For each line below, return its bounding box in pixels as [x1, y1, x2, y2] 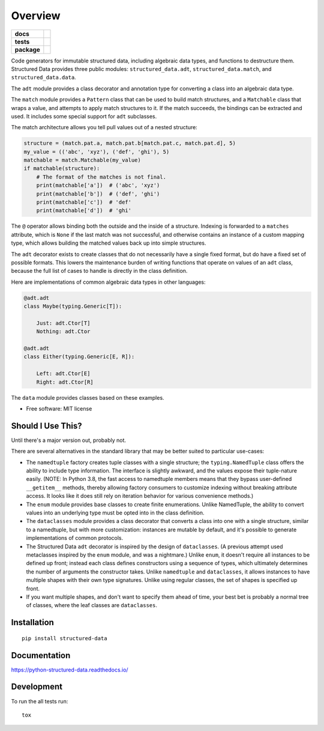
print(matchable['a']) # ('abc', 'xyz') [36, 182, 160, 189]
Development [11, 682, 63, 692]
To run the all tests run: [11, 697, 68, 705]
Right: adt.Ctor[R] [36, 379, 94, 385]
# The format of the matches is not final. [36, 173, 166, 180]
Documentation [11, 650, 71, 661]
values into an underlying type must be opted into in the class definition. [26, 509, 205, 516]
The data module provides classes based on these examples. [11, 394, 164, 401]
